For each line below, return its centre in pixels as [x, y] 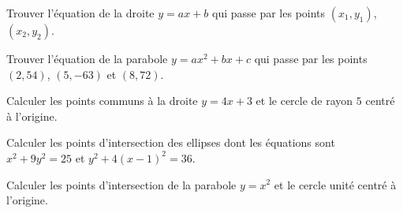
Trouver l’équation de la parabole [87, 58]
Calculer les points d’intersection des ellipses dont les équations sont [171, 142]
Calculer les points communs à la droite [102, 101]
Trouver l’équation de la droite [80, 13]
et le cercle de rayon [304, 101]
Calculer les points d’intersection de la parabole [121, 184]
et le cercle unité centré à [335, 184]
